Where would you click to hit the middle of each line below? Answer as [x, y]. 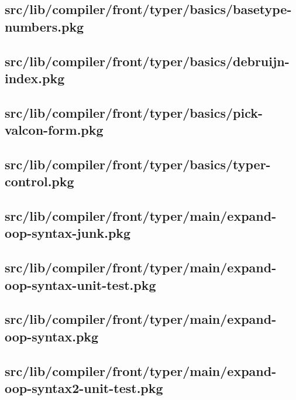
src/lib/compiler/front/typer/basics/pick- [134, 112]
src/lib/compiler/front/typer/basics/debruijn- [147, 61]
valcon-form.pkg [54, 130]
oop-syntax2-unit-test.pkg [84, 387]
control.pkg [39, 181]
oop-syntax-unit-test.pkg [80, 284]
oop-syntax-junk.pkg [68, 233]
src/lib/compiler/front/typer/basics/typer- [138, 164]
